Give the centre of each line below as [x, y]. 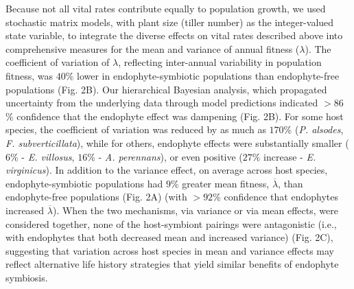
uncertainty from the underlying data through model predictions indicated [162, 103]
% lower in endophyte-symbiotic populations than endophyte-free [202, 75]
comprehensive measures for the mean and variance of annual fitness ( [153, 48]
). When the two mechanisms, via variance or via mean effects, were [195, 210]
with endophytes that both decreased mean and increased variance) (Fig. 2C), [169, 237]
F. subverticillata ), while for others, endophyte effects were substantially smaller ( [177, 142]
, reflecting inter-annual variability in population [220, 62]
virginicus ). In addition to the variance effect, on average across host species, [167, 170]
